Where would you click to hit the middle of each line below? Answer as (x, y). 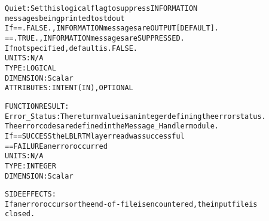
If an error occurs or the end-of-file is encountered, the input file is (131, 204)
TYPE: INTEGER (30, 166)
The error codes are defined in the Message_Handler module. (112, 126)
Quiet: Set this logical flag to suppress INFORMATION (101, 8)
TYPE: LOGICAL (30, 68)
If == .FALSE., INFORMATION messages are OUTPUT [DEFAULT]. (112, 28)
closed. (20, 214)
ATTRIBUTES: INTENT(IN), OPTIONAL (69, 88)
